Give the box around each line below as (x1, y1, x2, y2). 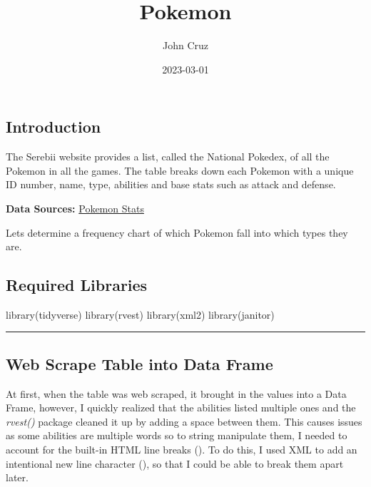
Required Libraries (6, 274, 148, 296)
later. (6, 470, 29, 485)
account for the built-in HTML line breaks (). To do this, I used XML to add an (6, 442, 357, 457)
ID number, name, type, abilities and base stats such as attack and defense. (6, 177, 336, 192)
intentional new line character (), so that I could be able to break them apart (6, 456, 344, 471)
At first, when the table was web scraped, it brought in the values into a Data (6, 386, 347, 401)
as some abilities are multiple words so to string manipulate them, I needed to (6, 428, 347, 443)
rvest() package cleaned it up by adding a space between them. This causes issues (6, 414, 362, 429)
